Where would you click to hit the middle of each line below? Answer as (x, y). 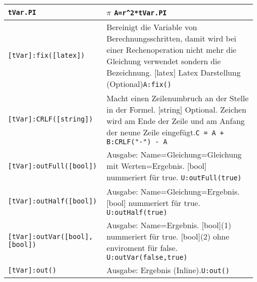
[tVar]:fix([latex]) (46, 55)
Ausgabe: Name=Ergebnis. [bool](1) (169, 225)
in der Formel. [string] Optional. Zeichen (176, 109)
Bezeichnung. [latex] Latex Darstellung (173, 72)
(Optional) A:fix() (139, 84)
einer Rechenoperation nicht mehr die (171, 50)
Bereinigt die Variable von (152, 27)
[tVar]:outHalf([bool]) (53, 201)
